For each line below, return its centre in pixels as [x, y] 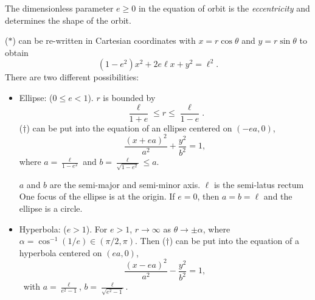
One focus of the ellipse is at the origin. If [97, 196]
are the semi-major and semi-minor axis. [125, 184]
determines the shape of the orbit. [68, 20]
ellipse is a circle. [51, 208]
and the [278, 196]
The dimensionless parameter [59, 8]
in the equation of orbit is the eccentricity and [224, 8]
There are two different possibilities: [72, 77]
